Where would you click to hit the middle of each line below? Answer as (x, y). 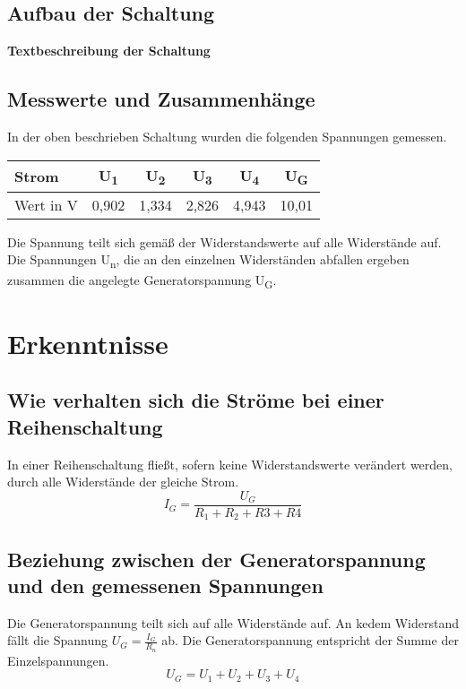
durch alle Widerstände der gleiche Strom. (123, 482)
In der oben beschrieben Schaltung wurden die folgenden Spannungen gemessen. (227, 136)
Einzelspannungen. (58, 660)
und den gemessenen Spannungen (165, 586)
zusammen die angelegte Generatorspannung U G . (142, 280)
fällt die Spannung (58, 640)
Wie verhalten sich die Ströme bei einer (196, 400)
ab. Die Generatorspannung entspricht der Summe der (310, 640)
